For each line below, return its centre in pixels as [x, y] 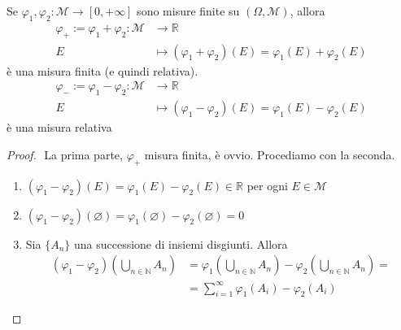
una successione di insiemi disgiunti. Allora [181, 243]
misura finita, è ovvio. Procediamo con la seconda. [270, 154]
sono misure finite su [188, 11]
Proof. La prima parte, [65, 154]
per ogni [267, 185]
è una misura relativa [59, 127]
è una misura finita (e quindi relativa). [102, 70]
